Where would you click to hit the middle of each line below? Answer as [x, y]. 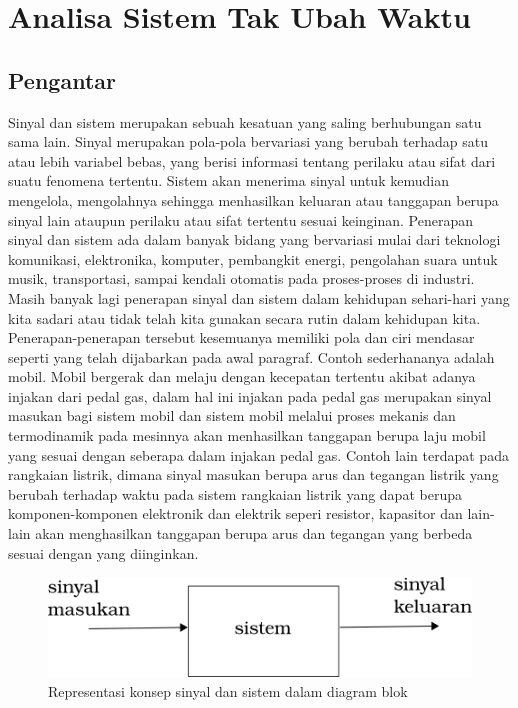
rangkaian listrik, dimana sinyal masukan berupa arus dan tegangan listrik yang [253, 474]
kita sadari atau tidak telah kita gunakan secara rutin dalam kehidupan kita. [244, 317]
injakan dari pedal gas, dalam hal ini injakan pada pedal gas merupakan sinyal [250, 395]
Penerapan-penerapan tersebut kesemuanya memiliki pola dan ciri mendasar [241, 337]
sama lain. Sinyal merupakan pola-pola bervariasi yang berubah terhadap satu [248, 141]
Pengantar [62, 79]
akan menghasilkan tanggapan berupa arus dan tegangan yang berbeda [254, 533]
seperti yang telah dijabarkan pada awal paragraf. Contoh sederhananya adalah [251, 356]
